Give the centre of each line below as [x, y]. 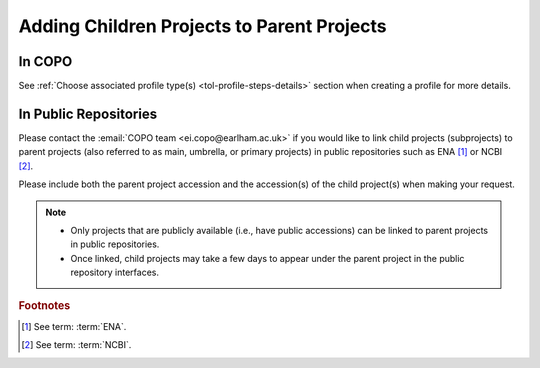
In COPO [45, 61]
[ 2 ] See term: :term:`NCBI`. [76, 345]
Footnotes [44, 306]
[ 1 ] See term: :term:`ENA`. [74, 326]
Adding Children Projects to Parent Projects [202, 26]
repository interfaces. [115, 272]
